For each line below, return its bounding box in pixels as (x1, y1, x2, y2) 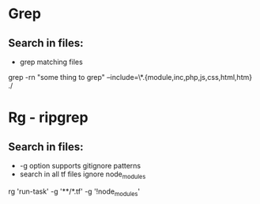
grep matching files (19, 57, 83, 66)
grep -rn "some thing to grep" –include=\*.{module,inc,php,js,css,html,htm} (8, 73, 253, 81)
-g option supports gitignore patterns (19, 161, 141, 170)
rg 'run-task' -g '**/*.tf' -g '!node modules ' (8, 187, 141, 198)
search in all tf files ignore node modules (19, 169, 146, 180)
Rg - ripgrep (8, 108, 89, 127)
